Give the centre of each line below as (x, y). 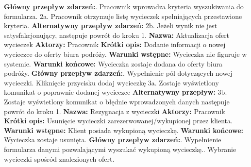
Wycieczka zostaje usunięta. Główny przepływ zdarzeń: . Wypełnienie (113, 140)
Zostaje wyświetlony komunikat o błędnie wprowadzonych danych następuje (117, 101)
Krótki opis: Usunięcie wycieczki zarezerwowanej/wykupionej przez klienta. (118, 121)
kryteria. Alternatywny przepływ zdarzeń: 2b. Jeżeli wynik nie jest (110, 25)
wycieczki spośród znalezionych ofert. (59, 159)
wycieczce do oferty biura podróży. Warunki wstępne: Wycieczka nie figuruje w (125, 54)
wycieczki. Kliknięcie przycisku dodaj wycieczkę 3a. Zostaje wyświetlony (111, 82)
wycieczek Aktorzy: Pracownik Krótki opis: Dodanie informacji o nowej (115, 44)
